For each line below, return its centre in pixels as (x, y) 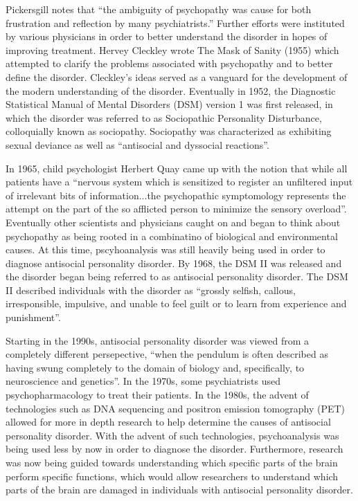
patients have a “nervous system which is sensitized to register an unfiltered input (179, 182)
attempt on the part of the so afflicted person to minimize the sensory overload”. (176, 209)
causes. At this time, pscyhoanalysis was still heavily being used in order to (165, 249)
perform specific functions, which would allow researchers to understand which (172, 476)
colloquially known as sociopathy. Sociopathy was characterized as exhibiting (169, 131)
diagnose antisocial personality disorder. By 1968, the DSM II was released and (174, 263)
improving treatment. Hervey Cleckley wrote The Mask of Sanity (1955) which (172, 49)
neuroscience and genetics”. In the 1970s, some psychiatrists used (143, 381)
